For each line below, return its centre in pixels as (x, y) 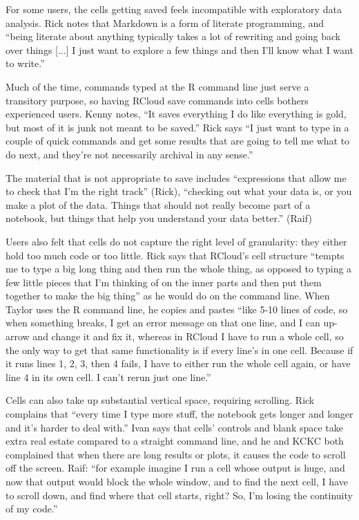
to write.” (25, 63)
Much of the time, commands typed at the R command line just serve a (157, 86)
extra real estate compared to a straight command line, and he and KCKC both (175, 441)
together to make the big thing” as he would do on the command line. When (168, 296)
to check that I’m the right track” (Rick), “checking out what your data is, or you (179, 191)
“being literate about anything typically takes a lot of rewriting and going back (173, 36)
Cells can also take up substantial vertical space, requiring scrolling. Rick (160, 400)
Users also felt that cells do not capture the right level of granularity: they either (176, 241)
